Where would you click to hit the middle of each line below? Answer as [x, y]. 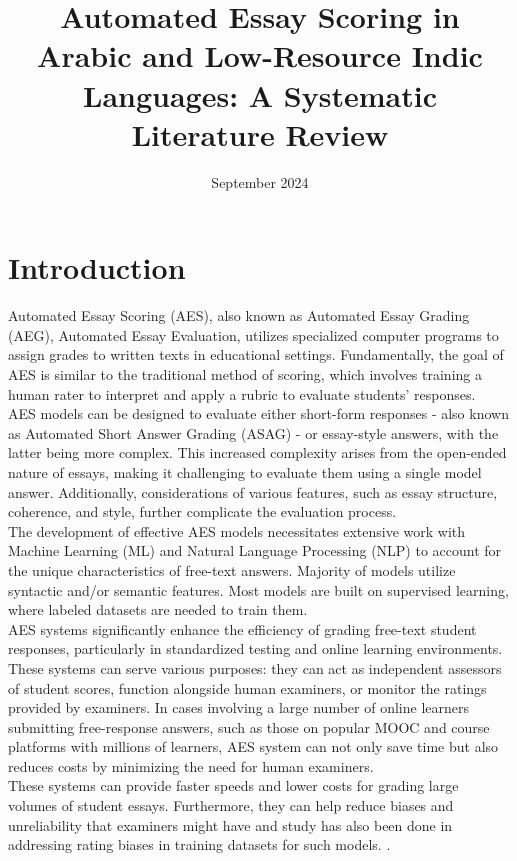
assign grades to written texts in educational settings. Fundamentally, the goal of [256, 354]
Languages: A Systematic [260, 94]
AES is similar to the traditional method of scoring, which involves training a [245, 374]
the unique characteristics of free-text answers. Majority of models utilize [232, 569]
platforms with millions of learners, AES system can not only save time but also [253, 746]
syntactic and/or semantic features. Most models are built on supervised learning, [258, 589]
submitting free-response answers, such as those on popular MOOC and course [249, 726]
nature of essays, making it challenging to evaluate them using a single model [245, 471]
